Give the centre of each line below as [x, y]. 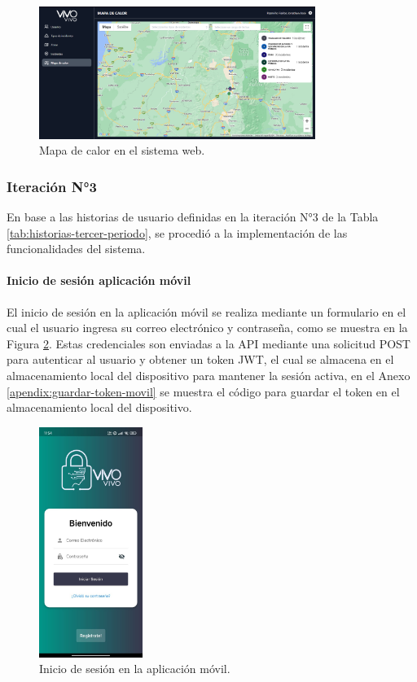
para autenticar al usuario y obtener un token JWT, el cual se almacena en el [200, 359]
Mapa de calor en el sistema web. [122, 150]
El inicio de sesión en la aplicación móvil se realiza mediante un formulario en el [206, 311]
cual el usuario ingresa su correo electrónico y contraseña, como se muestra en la [207, 328]
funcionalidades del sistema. [76, 249]
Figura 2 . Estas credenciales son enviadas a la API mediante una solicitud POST [208, 343]
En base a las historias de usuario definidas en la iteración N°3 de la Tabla [193, 217]
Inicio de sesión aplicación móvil [99, 280]
